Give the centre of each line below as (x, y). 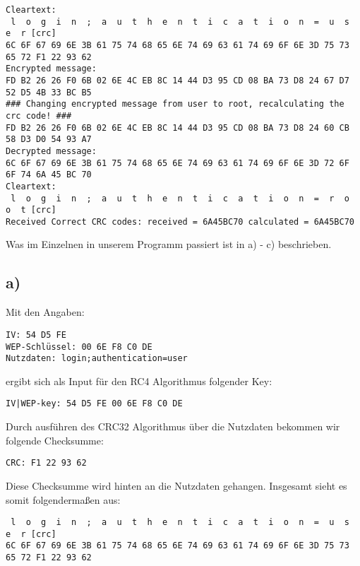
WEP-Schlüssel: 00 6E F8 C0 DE (79, 347)
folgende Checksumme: (55, 440)
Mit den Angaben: (45, 312)
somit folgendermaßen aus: (63, 499)
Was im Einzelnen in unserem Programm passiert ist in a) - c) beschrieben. (169, 244)
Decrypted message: (51, 151)
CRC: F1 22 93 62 (46, 463)
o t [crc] (31, 210)
